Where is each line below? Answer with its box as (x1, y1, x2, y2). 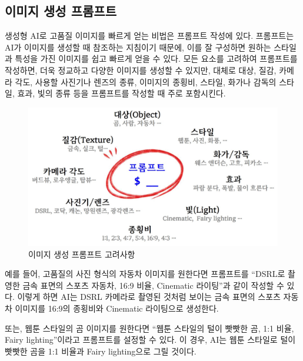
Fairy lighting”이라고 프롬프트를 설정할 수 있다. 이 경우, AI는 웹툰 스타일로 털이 (5, 333, 296, 346)
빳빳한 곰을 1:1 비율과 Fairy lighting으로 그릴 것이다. (5, 345, 197, 357)
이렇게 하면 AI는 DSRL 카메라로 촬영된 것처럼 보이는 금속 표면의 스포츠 (17, 290, 281, 303)
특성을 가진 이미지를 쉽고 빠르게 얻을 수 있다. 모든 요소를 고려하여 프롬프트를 (15, 52, 298, 65)
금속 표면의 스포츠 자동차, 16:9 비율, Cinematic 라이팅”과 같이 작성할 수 (22, 279, 284, 291)
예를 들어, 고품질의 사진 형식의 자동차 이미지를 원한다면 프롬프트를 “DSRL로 (5, 268, 285, 280)
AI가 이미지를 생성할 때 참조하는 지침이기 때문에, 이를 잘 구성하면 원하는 (5, 41, 271, 53)
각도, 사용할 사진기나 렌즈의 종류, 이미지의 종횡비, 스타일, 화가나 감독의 (15, 75, 277, 88)
